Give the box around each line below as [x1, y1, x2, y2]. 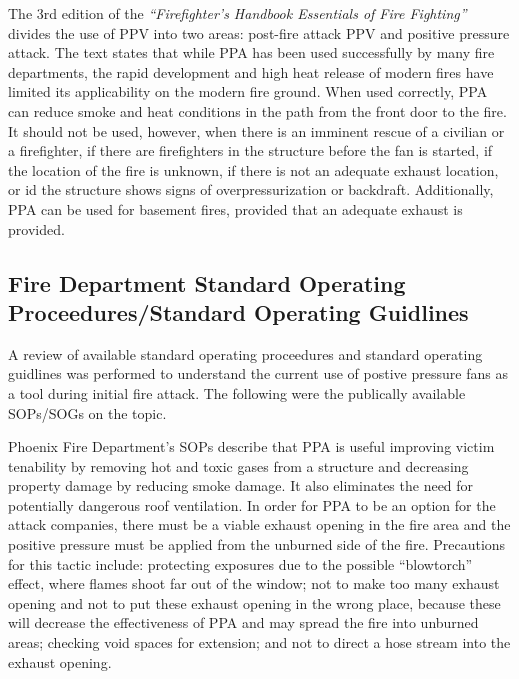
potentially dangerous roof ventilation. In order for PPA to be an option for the [8, 494, 496, 515]
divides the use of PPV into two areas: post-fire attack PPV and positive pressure [8, 22, 510, 43]
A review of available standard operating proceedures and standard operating [8, 343, 483, 364]
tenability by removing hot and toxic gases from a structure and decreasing [8, 455, 469, 476]
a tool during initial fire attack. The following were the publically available [8, 382, 466, 403]
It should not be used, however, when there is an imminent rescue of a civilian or [8, 120, 505, 141]
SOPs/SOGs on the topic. [8, 402, 167, 423]
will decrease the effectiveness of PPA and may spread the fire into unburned [8, 612, 479, 633]
